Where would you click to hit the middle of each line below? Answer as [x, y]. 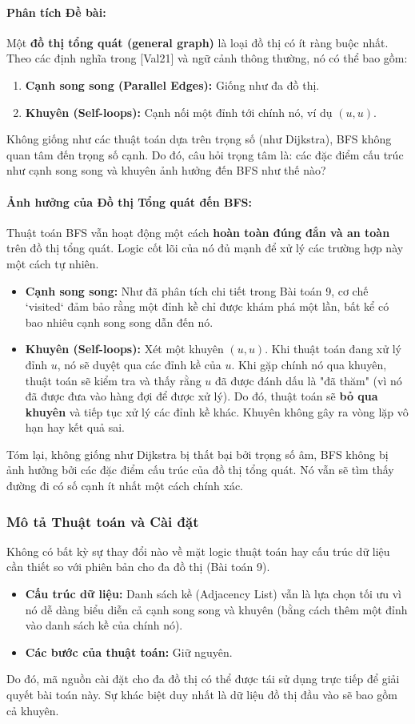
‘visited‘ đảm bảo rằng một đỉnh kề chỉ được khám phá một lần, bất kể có [207, 306]
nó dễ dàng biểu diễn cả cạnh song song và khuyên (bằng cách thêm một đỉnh [216, 609]
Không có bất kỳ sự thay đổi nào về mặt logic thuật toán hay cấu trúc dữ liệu [198, 551]
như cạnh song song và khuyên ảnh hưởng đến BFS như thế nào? [166, 170]
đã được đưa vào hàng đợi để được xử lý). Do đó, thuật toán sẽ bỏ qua [202, 396]
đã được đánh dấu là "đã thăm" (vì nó [309, 380]
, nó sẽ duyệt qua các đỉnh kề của [139, 364]
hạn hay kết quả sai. [75, 427]
